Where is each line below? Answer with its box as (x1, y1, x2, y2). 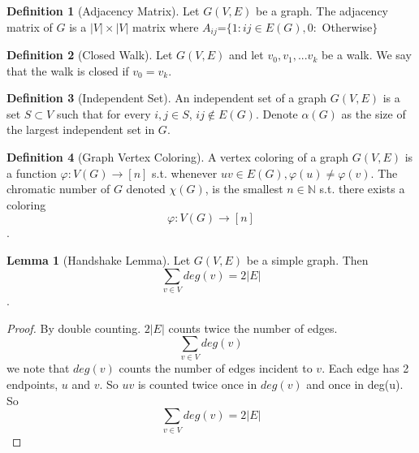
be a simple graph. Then (246, 251, 369, 268)
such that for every (56, 105, 151, 122)
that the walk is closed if (6, 62, 129, 79)
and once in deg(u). (306, 376, 404, 393)
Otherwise (322, 18, 373, 35)
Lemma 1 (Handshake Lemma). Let (6, 251, 191, 268)
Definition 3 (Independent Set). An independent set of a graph (6, 89, 327, 106)
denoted (126, 180, 166, 197)
